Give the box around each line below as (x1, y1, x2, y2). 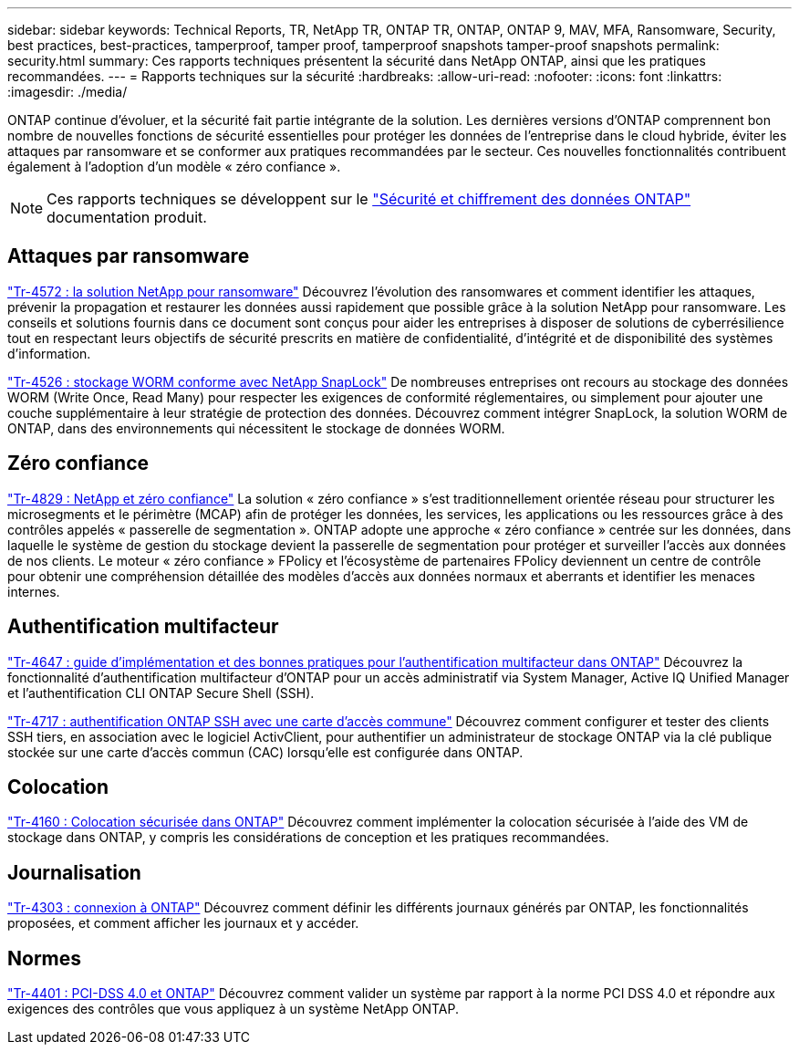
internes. (7, 583, 60, 599)
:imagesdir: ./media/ (7, 84, 128, 99)
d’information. (7, 345, 91, 361)
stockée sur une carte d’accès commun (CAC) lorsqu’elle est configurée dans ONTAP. (7, 744, 524, 760)
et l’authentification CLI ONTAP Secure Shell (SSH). (7, 684, 315, 701)
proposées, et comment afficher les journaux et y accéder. (7, 915, 359, 932)
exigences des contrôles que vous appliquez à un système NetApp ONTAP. (7, 1001, 460, 1017)
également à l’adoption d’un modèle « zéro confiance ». (7, 159, 341, 174)
